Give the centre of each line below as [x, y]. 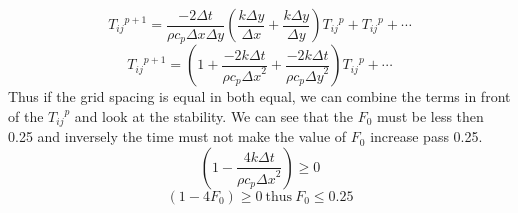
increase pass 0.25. [426, 136]
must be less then [430, 115]
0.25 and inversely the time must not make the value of [177, 136]
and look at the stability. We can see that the [214, 115]
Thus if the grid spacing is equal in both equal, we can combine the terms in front [259, 96]
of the [26, 115]
